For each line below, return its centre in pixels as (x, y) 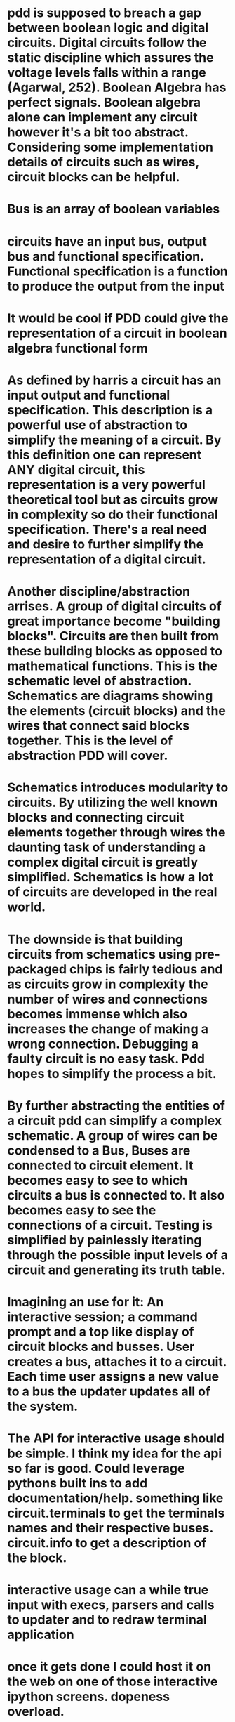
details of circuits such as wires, (103, 162)
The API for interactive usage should (116, 1439)
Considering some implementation (110, 147)
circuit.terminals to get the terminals (116, 1513)
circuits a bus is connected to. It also (116, 1195)
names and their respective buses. (110, 1528)
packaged (37, 969)
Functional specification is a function (117, 271)
